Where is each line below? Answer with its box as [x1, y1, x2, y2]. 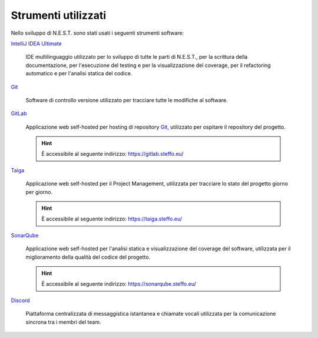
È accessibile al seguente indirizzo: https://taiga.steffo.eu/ [41, 215, 183, 223]
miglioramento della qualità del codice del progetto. [25, 253, 151, 260]
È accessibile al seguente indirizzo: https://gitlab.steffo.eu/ [41, 150, 184, 158]
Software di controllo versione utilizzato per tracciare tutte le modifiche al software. [25, 96, 228, 103]
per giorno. [25, 188, 53, 195]
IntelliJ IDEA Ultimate [11, 40, 62, 47]
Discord [11, 297, 30, 304]
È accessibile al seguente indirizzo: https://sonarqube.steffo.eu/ [41, 280, 197, 287]
